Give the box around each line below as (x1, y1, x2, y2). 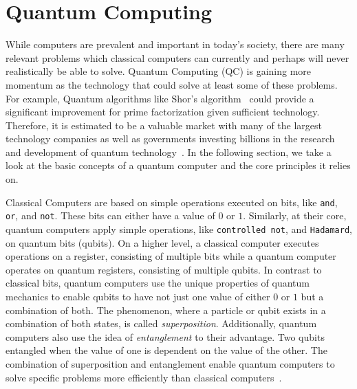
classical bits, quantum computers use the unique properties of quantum (6, 276, 310, 290)
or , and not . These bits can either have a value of (6, 208, 215, 223)
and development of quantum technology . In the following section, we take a (6, 144, 332, 159)
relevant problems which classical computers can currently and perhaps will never (6, 50, 349, 65)
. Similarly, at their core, (243, 208, 347, 223)
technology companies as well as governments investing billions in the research (6, 131, 335, 146)
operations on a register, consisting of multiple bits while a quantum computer (6, 249, 336, 263)
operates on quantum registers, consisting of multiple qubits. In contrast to (6, 262, 322, 276)
